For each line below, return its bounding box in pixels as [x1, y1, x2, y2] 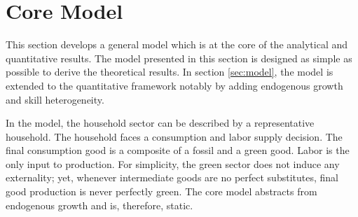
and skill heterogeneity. [6, 92, 104, 106]
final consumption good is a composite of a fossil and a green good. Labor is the [6, 143, 350, 157]
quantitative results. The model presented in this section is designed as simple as [6, 50, 352, 65]
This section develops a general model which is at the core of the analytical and [6, 37, 348, 52]
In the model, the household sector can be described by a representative [6, 115, 315, 130]
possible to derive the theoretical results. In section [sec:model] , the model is [6, 64, 333, 79]
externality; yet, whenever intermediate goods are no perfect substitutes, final [6, 170, 338, 185]
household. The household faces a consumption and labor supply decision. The [6, 129, 343, 143]
